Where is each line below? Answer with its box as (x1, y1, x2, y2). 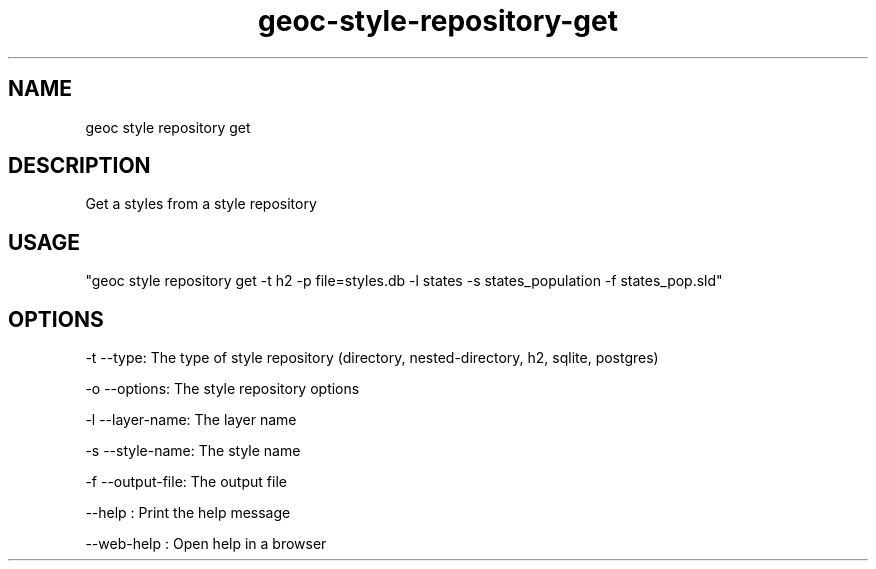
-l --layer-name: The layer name (85, 411, 297, 429)
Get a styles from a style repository (85, 195, 317, 213)
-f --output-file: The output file (85, 473, 287, 491)
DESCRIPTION (8, 153, 151, 179)
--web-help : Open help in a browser (85, 535, 327, 553)
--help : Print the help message (85, 504, 291, 522)
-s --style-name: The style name (85, 442, 301, 460)
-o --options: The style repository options (85, 380, 360, 398)
